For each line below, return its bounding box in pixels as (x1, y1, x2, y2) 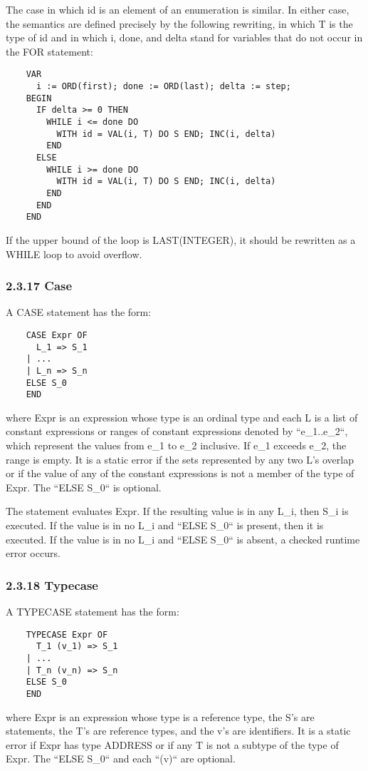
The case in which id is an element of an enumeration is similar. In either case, (6, 2, 349, 16)
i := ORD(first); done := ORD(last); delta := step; (36, 81, 291, 92)
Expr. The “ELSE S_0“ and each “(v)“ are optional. (6, 751, 236, 766)
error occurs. (6, 546, 61, 561)
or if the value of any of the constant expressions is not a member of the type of (6, 466, 354, 481)
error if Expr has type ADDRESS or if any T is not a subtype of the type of (6, 737, 339, 752)
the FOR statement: (6, 44, 93, 58)
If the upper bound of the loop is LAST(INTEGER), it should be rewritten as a (6, 232, 356, 247)
